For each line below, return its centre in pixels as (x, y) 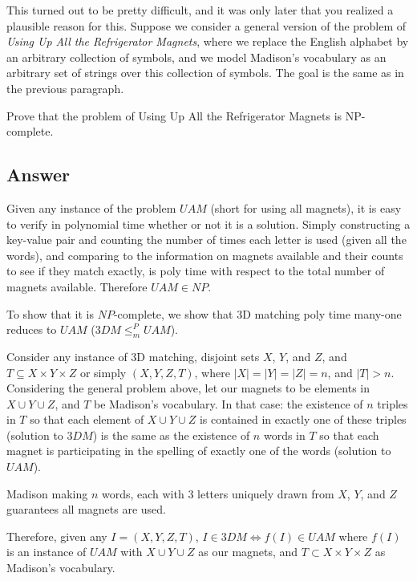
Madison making (47, 493)
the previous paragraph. (65, 88)
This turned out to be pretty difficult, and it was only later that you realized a (200, 10)
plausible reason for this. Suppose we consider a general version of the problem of (206, 25)
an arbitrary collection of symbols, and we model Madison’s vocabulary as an (196, 57)
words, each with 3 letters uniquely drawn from (218, 493)
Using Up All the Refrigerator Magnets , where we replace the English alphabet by (208, 41)
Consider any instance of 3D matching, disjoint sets (133, 356)
